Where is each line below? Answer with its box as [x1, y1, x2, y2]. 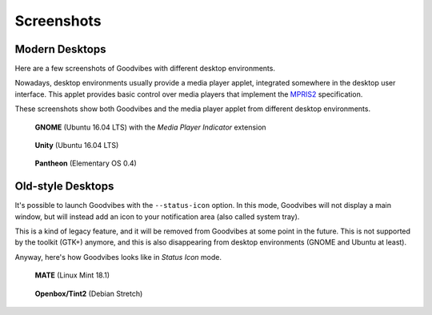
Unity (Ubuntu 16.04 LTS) [34, 141, 119, 150]
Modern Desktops [14, 42, 106, 56]
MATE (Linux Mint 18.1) [34, 270, 110, 280]
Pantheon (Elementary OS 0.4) [34, 158, 138, 168]
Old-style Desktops [14, 180, 114, 193]
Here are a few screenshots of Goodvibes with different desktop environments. [14, 64, 276, 74]
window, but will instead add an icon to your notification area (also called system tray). [14, 212, 300, 221]
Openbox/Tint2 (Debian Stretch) [34, 289, 143, 298]
